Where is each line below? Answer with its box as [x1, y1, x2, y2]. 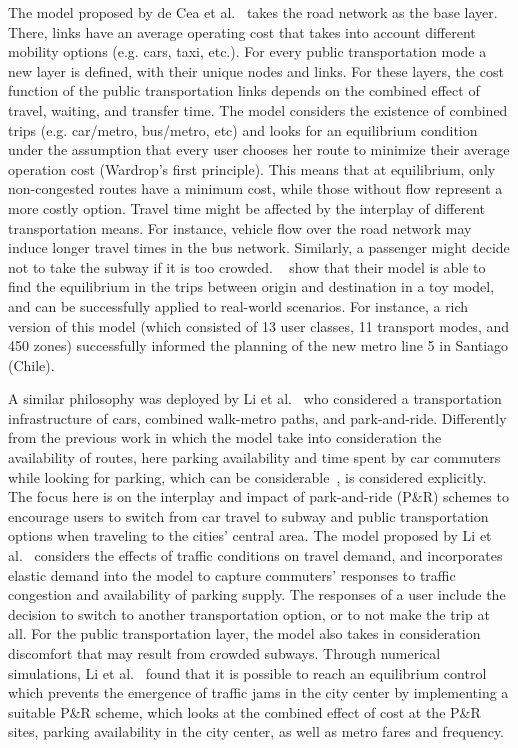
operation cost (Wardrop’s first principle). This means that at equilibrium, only [8, 158, 496, 179]
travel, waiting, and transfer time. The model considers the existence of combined [8, 99, 508, 120]
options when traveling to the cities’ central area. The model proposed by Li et [8, 525, 492, 546]
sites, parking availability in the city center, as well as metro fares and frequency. [8, 721, 505, 742]
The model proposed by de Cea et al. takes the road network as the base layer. [8, 2, 498, 22]
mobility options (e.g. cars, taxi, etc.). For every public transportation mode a [8, 41, 487, 62]
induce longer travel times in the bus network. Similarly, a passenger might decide [8, 237, 510, 258]
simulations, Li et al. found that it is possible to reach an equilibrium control [8, 662, 487, 683]
